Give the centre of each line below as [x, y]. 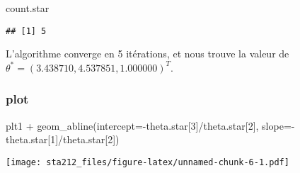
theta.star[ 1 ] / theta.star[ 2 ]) [63, 139]
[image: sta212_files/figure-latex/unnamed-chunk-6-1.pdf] [148, 162]
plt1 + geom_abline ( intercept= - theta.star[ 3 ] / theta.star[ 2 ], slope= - [150, 125]
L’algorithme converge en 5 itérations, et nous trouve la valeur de [148, 54]
